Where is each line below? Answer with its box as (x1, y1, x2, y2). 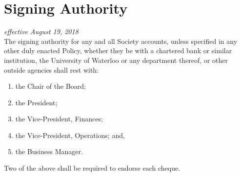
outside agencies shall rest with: (4, 64, 99, 75)
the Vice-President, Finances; (15, 114, 103, 124)
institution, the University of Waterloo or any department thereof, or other (4, 55, 228, 65)
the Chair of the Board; (15, 81, 86, 91)
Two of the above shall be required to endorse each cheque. (4, 163, 181, 173)
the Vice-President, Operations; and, (15, 130, 125, 140)
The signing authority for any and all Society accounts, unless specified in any (4, 36, 238, 46)
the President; (15, 97, 58, 107)
